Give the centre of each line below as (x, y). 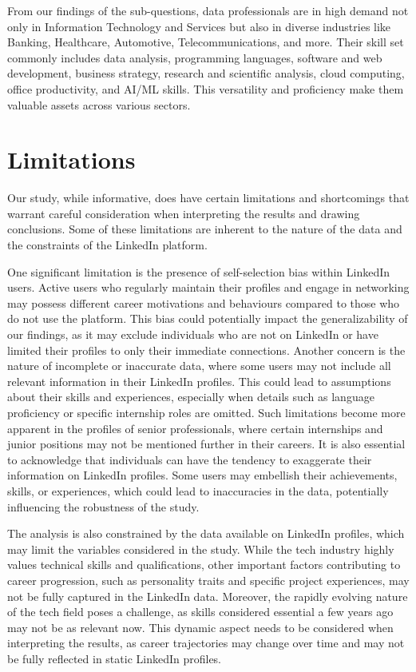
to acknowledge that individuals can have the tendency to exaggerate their (190, 459)
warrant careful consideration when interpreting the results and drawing (184, 213)
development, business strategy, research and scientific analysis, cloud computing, (206, 73)
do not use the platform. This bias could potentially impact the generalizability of (208, 318)
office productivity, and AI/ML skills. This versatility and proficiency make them (206, 88)
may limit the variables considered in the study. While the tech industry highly (201, 549)
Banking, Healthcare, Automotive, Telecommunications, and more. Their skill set (206, 42)
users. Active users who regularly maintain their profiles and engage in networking (208, 287)
